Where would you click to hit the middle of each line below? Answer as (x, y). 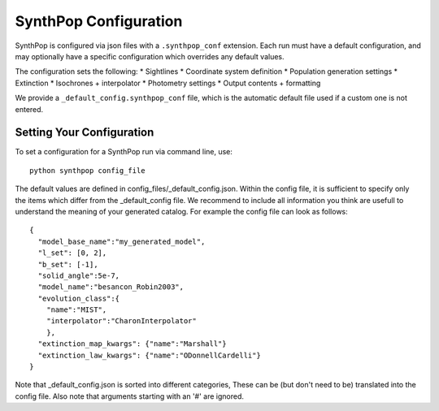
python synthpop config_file (87, 170)
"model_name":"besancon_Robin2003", (111, 287)
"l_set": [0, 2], (72, 253)
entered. (29, 109)
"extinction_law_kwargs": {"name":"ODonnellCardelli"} (150, 355)
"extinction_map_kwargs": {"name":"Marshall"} (132, 344)
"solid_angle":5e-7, (79, 275)
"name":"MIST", (76, 310)
